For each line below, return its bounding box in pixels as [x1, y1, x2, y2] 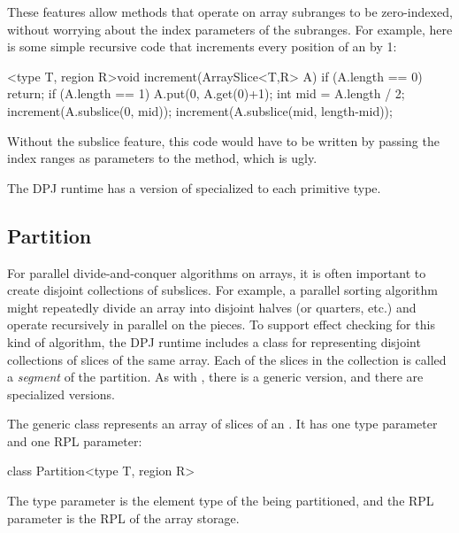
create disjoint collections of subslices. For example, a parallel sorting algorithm [7, 281, 438, 299]
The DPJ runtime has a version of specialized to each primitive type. [7, 178, 381, 197]
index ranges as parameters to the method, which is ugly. [7, 149, 317, 167]
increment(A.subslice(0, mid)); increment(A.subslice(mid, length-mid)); [7, 101, 393, 120]
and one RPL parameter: [7, 431, 142, 450]
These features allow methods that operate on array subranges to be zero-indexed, [7, 3, 453, 20]
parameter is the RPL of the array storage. [7, 508, 240, 527]
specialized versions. [7, 384, 115, 403]
